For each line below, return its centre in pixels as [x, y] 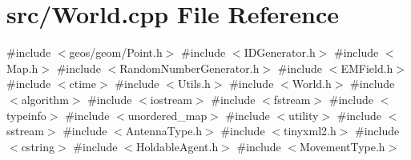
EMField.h [367, 68]
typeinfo [26, 115]
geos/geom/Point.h [116, 52]
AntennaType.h [164, 131]
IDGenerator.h [280, 52]
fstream [292, 99]
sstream [25, 131]
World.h [312, 84]
